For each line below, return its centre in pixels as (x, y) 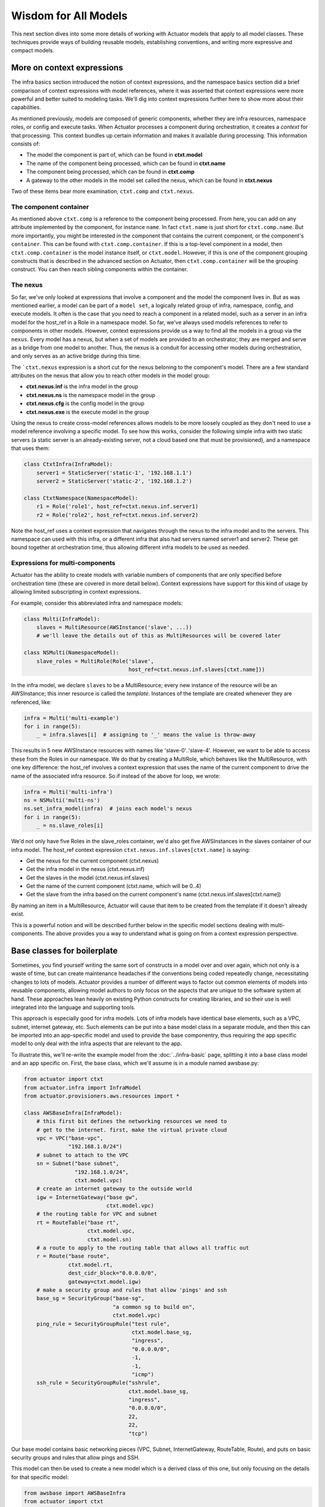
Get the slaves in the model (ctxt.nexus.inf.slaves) (88, 878)
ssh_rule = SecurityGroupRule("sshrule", (98, 1383)
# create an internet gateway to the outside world (114, 1189)
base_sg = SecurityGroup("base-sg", (90, 1298)
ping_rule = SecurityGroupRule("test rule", (103, 1324)
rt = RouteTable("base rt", (78, 1222)
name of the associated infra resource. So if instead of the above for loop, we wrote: (116, 776)
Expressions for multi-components (63, 563)
